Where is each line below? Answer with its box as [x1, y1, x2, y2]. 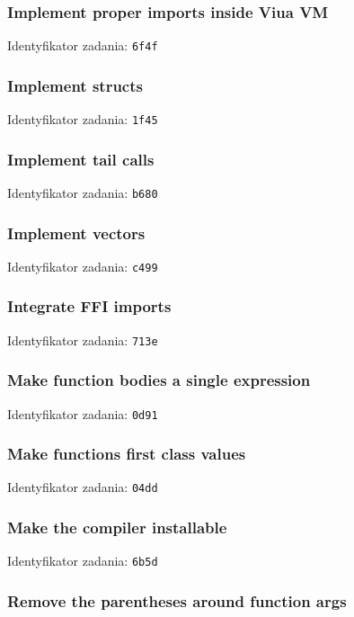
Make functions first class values [7, 443, 246, 465]
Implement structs [7, 74, 143, 96]
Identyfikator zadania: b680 [7, 183, 158, 201]
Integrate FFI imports [7, 295, 172, 317]
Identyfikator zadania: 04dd [7, 478, 158, 496]
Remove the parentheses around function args [7, 589, 347, 612]
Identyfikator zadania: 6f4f [7, 36, 158, 55]
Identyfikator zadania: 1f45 [7, 110, 158, 129]
